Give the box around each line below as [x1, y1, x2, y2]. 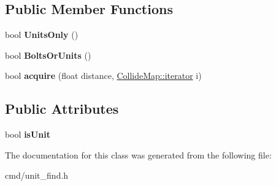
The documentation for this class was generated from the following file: [5, 148, 272, 161]
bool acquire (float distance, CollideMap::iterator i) [5, 69, 202, 82]
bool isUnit [5, 128, 51, 141]
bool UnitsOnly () [5, 28, 79, 41]
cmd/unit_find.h [5, 169, 69, 182]
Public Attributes [5, 99, 119, 118]
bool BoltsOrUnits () [5, 48, 91, 61]
